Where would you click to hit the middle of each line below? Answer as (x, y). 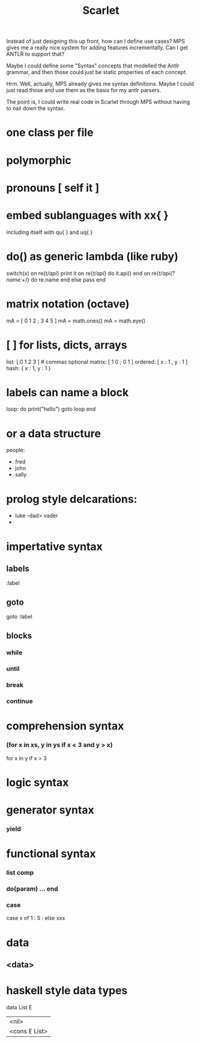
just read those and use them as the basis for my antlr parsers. (84, 90)
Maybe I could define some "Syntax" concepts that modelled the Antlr (93, 66)
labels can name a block (68, 392)
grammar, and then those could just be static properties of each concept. (97, 72)
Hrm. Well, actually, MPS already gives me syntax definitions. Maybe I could (100, 84)
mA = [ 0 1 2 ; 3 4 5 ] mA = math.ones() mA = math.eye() (76, 321)
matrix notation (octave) (68, 304)
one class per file (50, 133)
